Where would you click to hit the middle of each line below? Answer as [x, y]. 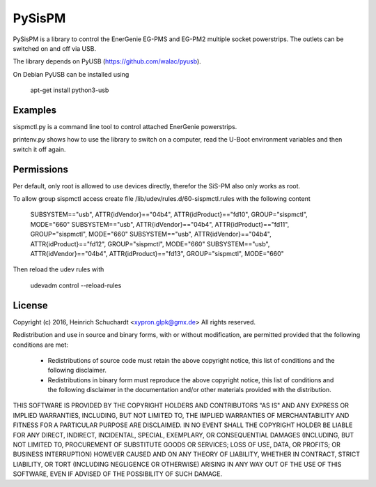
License [30, 305]
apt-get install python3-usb [70, 90]
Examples [35, 110]
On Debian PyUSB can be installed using [71, 74]
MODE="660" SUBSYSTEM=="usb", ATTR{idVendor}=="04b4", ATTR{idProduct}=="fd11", [160, 224]
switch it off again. [39, 149]
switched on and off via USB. [55, 48]
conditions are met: [41, 345]
